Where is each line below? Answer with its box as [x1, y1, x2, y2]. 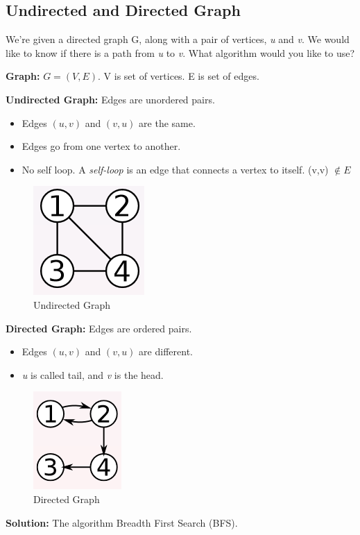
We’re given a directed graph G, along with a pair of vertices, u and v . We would [6, 32, 350, 46]
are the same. [139, 115, 196, 130]
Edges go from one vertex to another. [22, 139, 181, 153]
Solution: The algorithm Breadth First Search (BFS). [6, 515, 238, 529]
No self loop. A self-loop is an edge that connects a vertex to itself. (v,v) [22, 162, 329, 176]
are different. [139, 344, 193, 359]
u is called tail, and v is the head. [22, 367, 164, 382]
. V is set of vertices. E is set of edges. [98, 69, 259, 83]
